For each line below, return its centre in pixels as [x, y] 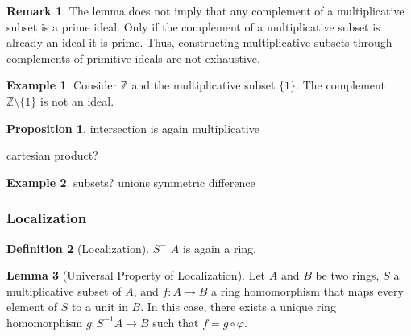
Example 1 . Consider [62, 85]
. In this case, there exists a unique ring [238, 307]
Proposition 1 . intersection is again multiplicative [133, 128]
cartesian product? [52, 155]
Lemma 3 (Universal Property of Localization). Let [136, 275]
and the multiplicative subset [203, 85]
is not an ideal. [77, 100]
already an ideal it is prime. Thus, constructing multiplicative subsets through [199, 42]
